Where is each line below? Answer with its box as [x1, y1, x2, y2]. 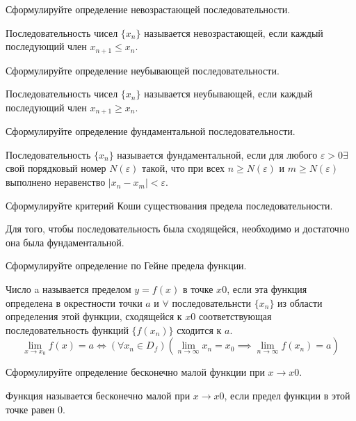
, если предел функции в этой [224, 388, 350, 402]
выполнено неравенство [6, 175, 106, 189]
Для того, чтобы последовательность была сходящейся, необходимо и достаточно [6, 221, 350, 236]
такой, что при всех [142, 161, 225, 175]
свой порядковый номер [6, 161, 106, 175]
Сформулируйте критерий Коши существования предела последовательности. [6, 198, 333, 212]
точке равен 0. [6, 402, 65, 416]
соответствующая [198, 309, 272, 324]
